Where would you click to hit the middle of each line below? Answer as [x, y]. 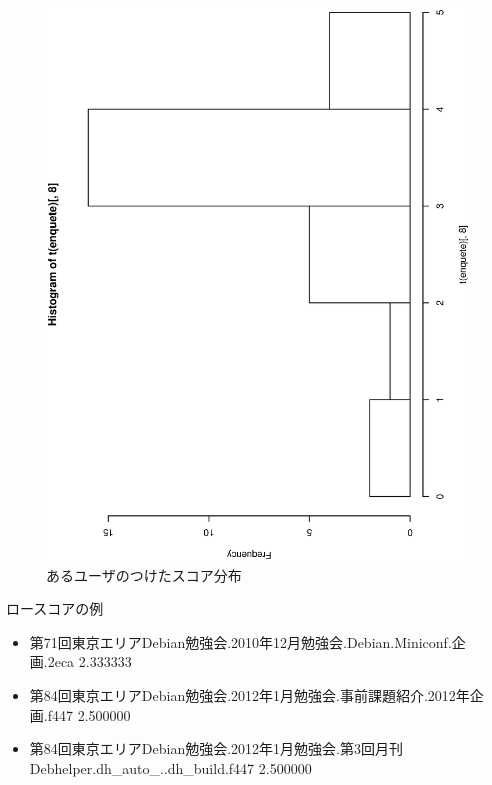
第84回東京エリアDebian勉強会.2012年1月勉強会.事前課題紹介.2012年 [249, 695]
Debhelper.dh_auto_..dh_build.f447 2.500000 [170, 767]
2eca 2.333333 [89, 661]
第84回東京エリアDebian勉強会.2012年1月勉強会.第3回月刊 [216, 748]
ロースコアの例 [55, 608]
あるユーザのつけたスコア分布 [144, 574]
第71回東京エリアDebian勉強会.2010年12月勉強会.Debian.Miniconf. [240, 641]
